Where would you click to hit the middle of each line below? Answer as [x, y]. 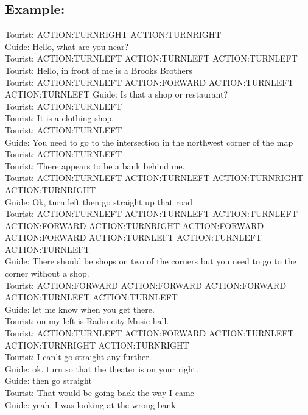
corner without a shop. [47, 273]
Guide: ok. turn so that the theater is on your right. [102, 368]
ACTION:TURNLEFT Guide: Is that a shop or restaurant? [117, 94]
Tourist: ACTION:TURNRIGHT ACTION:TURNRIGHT [113, 34]
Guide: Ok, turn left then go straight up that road [99, 201]
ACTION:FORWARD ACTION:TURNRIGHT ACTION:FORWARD [135, 225]
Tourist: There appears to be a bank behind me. [95, 165]
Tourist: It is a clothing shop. [60, 118]
